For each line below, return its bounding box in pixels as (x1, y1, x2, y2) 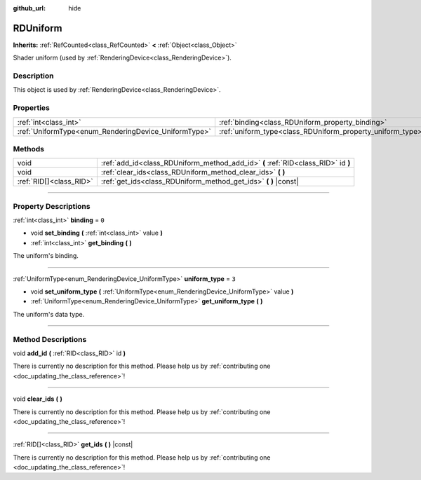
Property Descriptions (13, 201, 91, 211)
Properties (13, 103, 51, 113)
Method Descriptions (13, 334, 87, 344)
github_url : (13, 4, 46, 12)
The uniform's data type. (13, 310, 85, 318)
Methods (13, 144, 45, 153)
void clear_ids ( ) (13, 395, 63, 403)
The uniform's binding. (13, 252, 79, 260)
